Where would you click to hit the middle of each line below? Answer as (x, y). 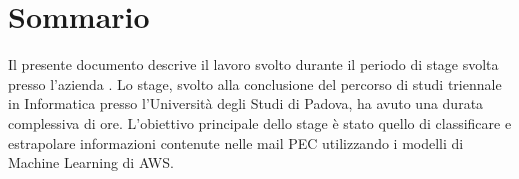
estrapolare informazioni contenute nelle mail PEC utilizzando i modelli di (236, 142)
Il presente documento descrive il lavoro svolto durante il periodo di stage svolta (253, 64)
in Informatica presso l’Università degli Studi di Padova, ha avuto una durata (246, 103)
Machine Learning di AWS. (91, 162)
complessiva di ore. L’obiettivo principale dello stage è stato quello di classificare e (260, 122)
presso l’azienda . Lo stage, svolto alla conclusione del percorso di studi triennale (255, 83)
